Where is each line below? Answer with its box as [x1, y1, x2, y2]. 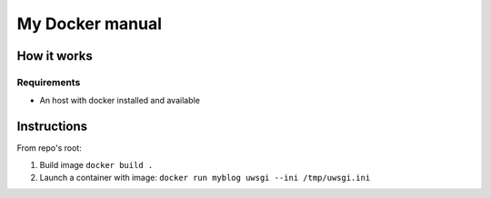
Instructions [16, 119, 88, 134]
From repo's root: [16, 143, 82, 153]
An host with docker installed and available [39, 95, 200, 106]
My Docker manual [16, 14, 163, 34]
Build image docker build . [39, 159, 154, 170]
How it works [16, 48, 93, 64]
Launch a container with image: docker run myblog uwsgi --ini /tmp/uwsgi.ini [39, 173, 371, 183]
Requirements [16, 75, 81, 88]
